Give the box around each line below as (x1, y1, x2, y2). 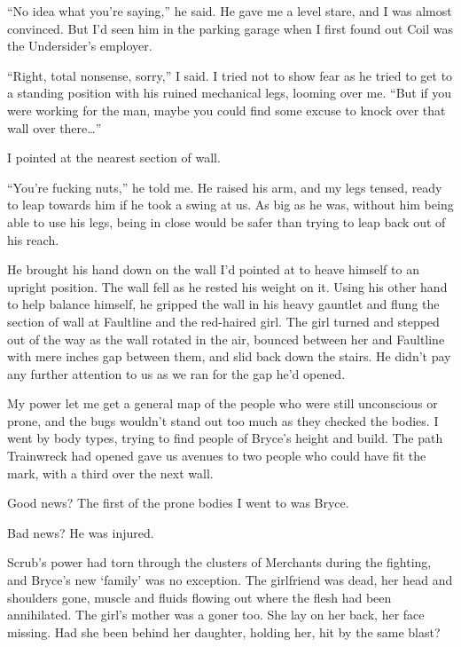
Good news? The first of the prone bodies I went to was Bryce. (7, 493, 349, 512)
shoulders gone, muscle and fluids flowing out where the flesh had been (7, 588, 392, 606)
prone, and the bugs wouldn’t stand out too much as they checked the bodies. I (7, 411, 439, 430)
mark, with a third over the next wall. (7, 463, 214, 482)
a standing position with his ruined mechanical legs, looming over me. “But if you (7, 83, 452, 102)
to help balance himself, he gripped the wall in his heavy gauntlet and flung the (7, 295, 440, 313)
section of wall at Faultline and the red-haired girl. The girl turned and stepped (7, 312, 440, 330)
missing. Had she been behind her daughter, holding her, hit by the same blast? (7, 622, 441, 641)
